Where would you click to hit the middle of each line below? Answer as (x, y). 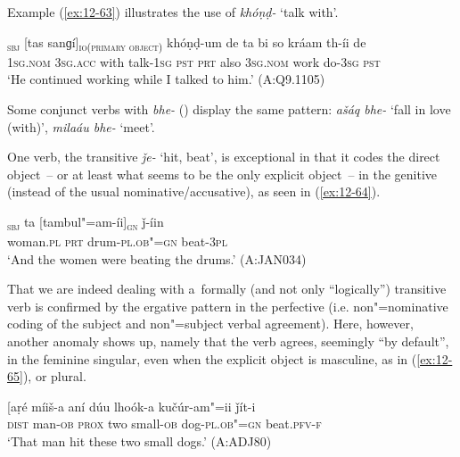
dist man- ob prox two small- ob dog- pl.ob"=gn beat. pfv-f (164, 424)
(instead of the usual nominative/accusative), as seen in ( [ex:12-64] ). (194, 191)
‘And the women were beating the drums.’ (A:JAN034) (157, 258)
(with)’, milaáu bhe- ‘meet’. (81, 126)
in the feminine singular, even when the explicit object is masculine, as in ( (212, 358)
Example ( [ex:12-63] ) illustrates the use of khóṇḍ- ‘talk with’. (173, 12)
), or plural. (54, 376)
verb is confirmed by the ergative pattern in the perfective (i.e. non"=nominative (228, 306)
